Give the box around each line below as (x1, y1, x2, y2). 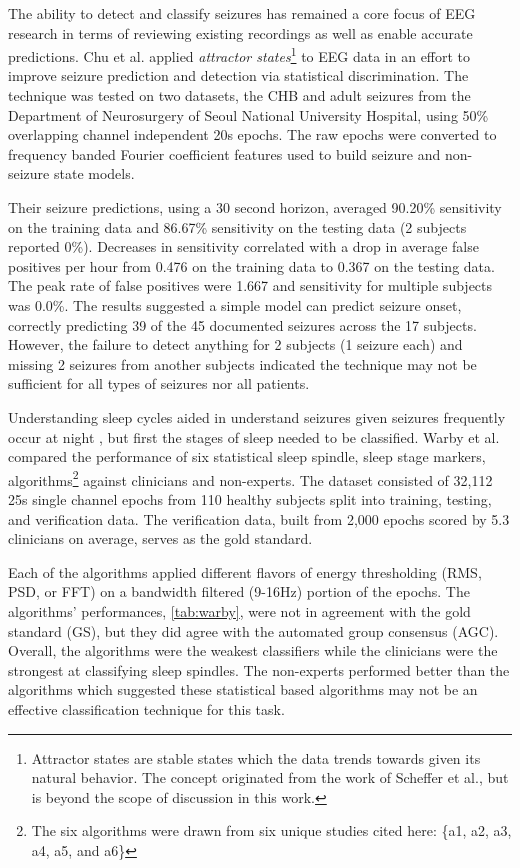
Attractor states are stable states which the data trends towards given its (31, 747, 481, 768)
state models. (53, 163, 135, 184)
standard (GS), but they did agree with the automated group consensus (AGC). (8, 620, 499, 641)
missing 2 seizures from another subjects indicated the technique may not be (8, 353, 477, 374)
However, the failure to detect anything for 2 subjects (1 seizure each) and (8, 334, 463, 355)
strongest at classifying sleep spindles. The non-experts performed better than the (8, 659, 510, 680)
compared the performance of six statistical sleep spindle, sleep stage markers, (8, 446, 486, 467)
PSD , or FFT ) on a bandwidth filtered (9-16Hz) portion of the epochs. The (8, 581, 470, 602)
